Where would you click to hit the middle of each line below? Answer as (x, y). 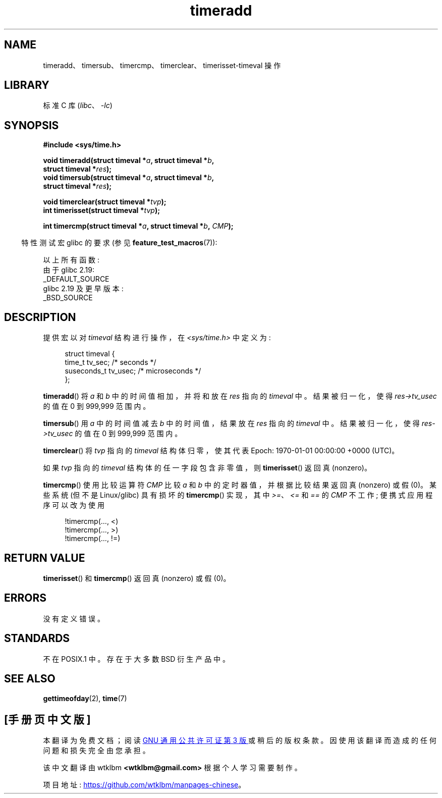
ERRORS (25, 598)
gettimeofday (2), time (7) (85, 698)
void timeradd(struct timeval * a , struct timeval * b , (129, 161)
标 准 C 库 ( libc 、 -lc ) (78, 105)
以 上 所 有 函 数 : (71, 260)
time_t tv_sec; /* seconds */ (111, 362)
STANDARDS (37, 639)
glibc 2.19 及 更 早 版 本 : (83, 289)
